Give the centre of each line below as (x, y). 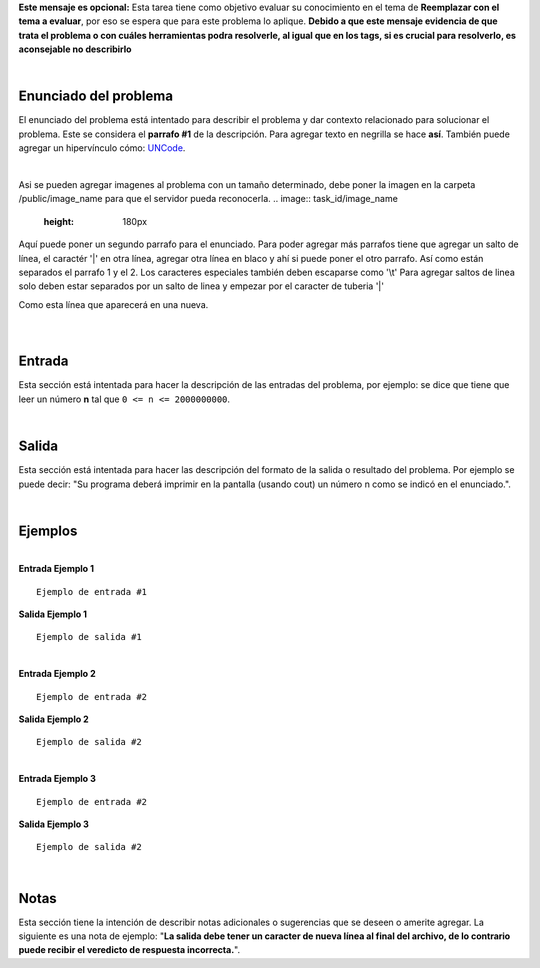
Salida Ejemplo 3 (54, 824)
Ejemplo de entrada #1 (92, 591)
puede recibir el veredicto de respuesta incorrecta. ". (129, 950)
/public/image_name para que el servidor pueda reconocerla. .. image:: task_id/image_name (208, 199)
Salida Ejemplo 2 (53, 719)
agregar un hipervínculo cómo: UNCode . (102, 148)
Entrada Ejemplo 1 (56, 569)
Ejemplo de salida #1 (89, 637)
